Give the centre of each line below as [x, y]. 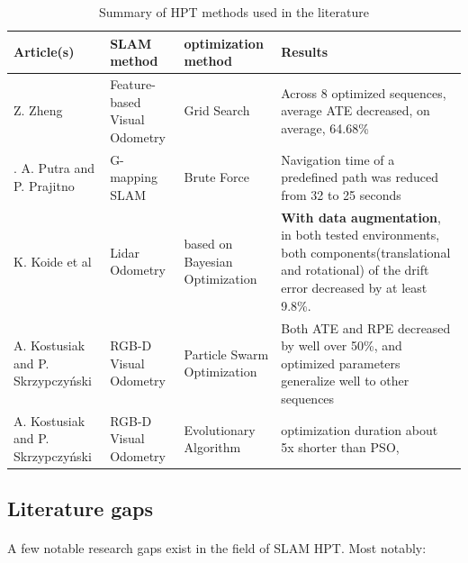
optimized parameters [341, 363]
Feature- [133, 84]
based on [208, 244]
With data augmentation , [361, 217]
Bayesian [208, 261]
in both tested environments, [360, 235]
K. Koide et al [53, 261]
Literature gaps [81, 509]
